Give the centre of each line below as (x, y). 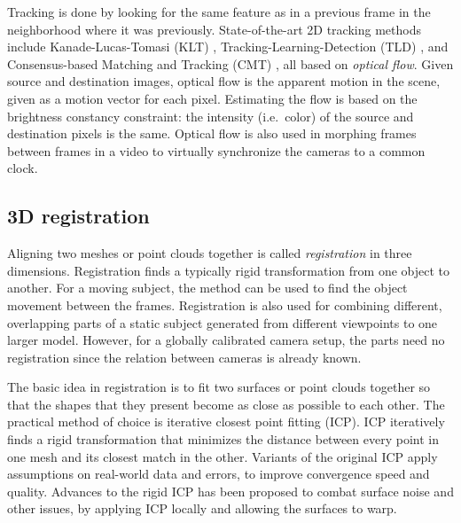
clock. (23, 168)
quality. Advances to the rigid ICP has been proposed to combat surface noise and (230, 491)
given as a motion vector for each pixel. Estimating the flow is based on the (212, 98)
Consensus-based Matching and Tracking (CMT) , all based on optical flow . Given (230, 63)
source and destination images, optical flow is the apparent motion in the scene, (224, 81)
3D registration (78, 216)
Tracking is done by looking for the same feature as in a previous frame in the (219, 12)
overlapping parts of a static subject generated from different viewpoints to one (223, 322)
